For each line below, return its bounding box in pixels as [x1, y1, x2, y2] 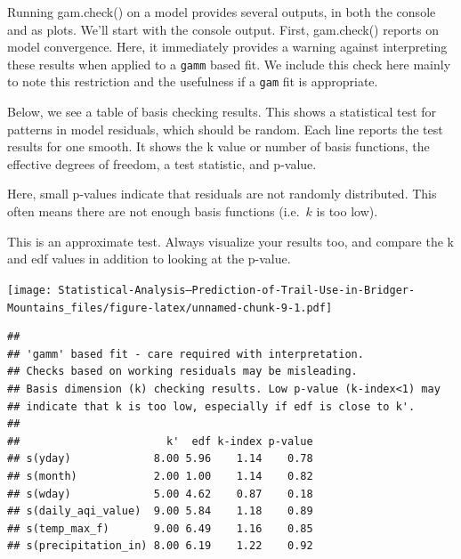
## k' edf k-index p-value [7, 434, 313, 448]
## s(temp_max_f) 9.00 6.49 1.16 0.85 [7, 522, 313, 535]
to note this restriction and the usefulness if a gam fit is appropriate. [7, 72, 378, 91]
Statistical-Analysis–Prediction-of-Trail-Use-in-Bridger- [58, 283, 416, 296]
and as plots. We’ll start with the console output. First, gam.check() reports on [7, 20, 439, 38]
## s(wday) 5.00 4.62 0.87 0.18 [7, 487, 313, 500]
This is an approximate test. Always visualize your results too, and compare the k [7, 231, 454, 250]
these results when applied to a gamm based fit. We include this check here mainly [7, 54, 451, 73]
